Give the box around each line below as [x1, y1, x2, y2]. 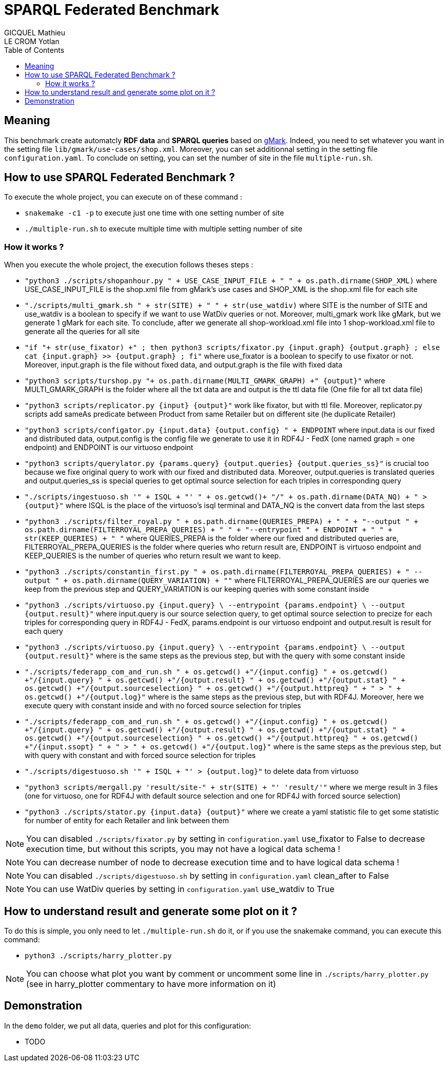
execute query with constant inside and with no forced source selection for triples [25, 701, 301, 710]
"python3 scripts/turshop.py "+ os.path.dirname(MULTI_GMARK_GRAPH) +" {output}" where [25, 376, 385, 385]
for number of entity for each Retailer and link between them [25, 816, 229, 825]
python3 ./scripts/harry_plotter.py [25, 952, 172, 960]
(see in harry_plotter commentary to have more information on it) [26, 979, 276, 990]
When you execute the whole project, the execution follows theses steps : [4, 260, 254, 269]
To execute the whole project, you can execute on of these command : [4, 192, 242, 202]
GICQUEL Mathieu [4, 28, 66, 37]
